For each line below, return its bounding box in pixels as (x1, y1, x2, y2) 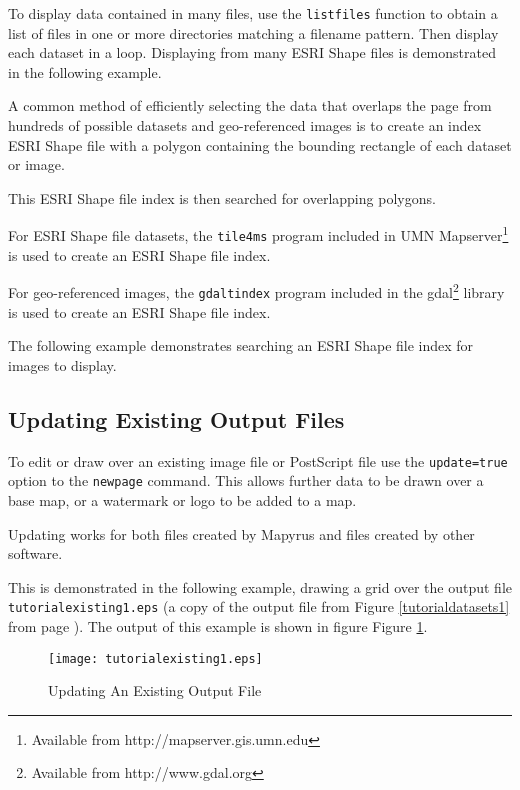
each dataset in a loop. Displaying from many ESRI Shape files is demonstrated (8, 42, 496, 63)
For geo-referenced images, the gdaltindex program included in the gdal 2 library (8, 279, 505, 302)
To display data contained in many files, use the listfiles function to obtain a (8, 3, 498, 23)
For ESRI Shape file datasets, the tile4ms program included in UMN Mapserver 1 (8, 222, 509, 246)
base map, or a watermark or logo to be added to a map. (8, 489, 357, 510)
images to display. (8, 354, 117, 375)
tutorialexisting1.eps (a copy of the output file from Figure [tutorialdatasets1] (8, 596, 510, 617)
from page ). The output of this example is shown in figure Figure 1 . (8, 615, 428, 636)
